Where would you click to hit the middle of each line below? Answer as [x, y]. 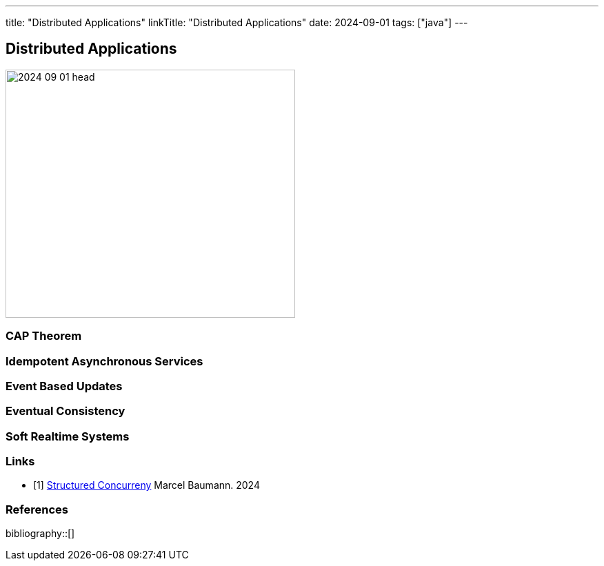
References [37, 509]
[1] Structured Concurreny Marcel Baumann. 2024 [147, 485]
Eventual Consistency [66, 411]
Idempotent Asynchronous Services [104, 361]
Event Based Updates [64, 386]
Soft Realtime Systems [68, 436]
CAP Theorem [44, 336]
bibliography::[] [40, 534]
